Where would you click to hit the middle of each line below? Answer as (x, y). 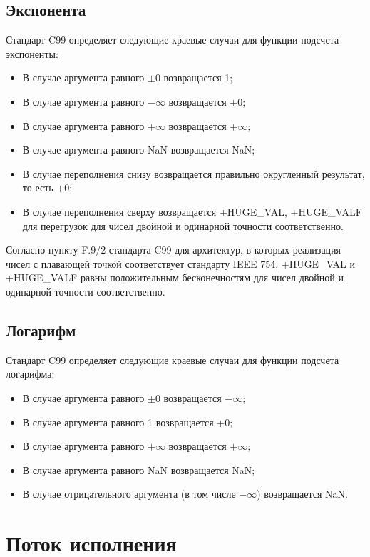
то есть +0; (47, 187)
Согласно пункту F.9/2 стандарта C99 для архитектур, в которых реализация (174, 250)
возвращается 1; (198, 77)
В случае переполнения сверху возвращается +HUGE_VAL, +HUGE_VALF (192, 211)
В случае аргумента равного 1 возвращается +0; (128, 422)
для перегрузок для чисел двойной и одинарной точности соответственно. (183, 225)
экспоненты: (32, 53)
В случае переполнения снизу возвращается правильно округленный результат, (194, 173)
